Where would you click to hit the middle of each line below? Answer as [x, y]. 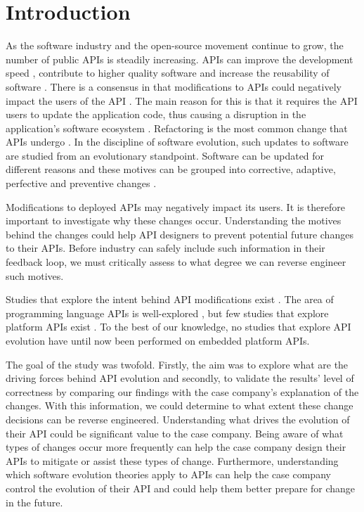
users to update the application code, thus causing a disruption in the [156, 114]
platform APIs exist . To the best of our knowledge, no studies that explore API [178, 327]
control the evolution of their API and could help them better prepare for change [181, 488]
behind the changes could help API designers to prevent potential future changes [180, 234]
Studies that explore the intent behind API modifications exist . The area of [170, 299]
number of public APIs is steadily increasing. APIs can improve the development [180, 59]
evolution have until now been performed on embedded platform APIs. [158, 340]
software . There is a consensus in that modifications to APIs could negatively [174, 86]
